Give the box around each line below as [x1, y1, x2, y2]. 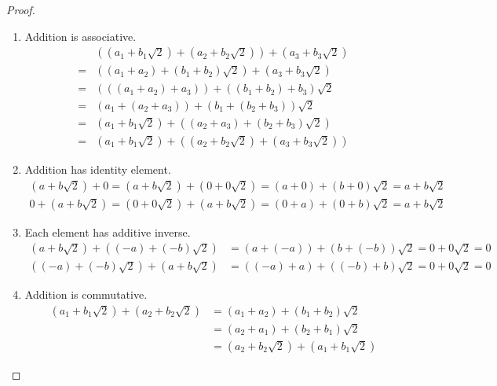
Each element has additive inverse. [24, 223, 191, 240]
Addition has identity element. [24, 160, 171, 177]
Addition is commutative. [24, 286, 148, 303]
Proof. [6, 2, 35, 17]
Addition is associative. [24, 28, 137, 44]
